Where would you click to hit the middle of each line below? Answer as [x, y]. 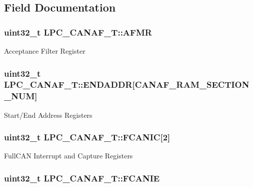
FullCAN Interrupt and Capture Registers [68, 156]
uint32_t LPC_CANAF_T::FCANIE [82, 178]
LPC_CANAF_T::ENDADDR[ [69, 84]
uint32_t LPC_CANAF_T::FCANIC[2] [87, 137]
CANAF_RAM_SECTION [192, 84]
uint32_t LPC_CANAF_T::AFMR [78, 32]
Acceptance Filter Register [45, 51]
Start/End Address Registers [48, 115]
